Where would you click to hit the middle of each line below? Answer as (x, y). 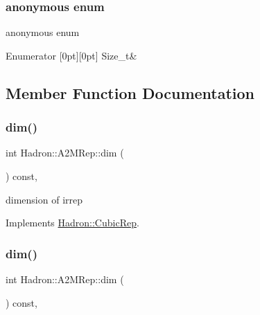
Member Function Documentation (130, 92)
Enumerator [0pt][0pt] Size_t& (71, 55)
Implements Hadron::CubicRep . (72, 223)
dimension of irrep (44, 199)
